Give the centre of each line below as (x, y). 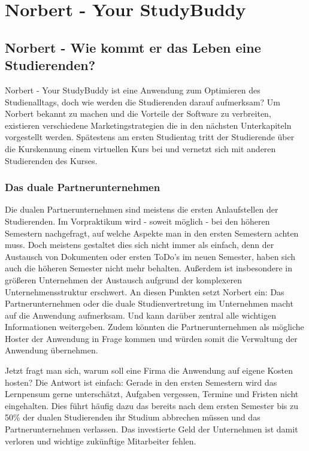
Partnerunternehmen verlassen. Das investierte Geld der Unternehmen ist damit (152, 429)
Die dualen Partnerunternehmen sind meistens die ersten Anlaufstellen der (142, 209)
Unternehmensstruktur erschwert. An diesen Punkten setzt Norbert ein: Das (145, 291)
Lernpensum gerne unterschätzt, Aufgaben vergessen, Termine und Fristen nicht (152, 394)
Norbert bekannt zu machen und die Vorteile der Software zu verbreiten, (138, 113)
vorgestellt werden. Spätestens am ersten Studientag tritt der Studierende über (150, 137)
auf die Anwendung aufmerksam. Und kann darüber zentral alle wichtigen (140, 315)
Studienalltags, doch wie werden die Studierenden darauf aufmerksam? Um (143, 102)
